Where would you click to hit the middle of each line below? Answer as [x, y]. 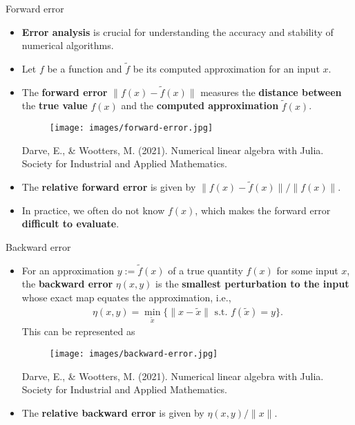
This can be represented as [78, 331]
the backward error [67, 284]
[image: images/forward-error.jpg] [131, 128]
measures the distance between [271, 92]
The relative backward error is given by [113, 412]
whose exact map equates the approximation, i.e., [126, 297]
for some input [307, 270]
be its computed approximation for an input [226, 68]
